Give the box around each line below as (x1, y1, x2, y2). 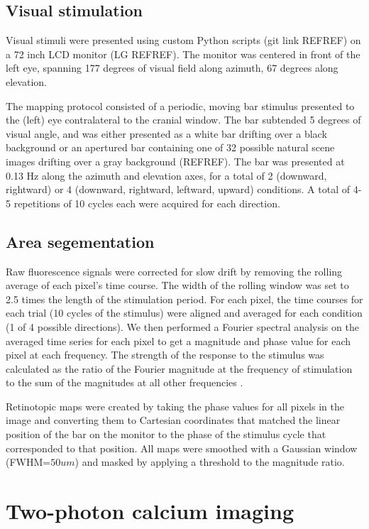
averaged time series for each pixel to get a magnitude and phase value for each (6, 333, 351, 348)
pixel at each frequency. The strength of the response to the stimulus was (6, 347, 324, 362)
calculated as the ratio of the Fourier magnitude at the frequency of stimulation (6, 361, 353, 376)
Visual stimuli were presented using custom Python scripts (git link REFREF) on (6, 33, 361, 48)
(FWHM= (6, 454, 51, 469)
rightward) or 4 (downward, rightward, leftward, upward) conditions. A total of (6, 182, 351, 197)
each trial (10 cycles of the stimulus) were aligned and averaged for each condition (6, 305, 363, 320)
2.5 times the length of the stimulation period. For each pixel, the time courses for (6, 291, 363, 306)
